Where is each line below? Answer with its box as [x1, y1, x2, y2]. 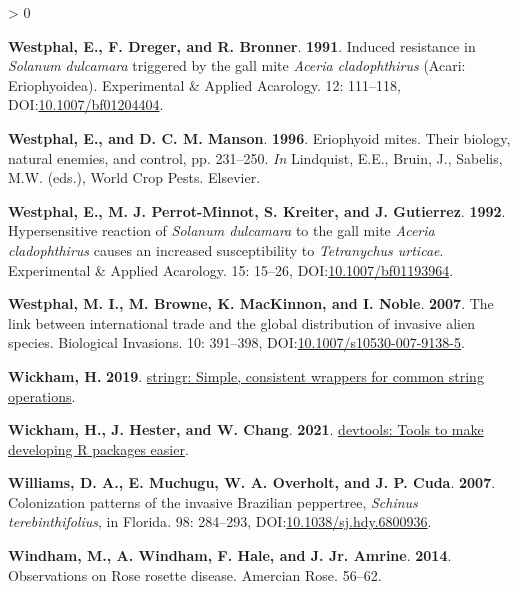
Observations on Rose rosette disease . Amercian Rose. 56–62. [8, 564, 382, 585]
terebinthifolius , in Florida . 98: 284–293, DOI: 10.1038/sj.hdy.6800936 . [8, 511, 432, 532]
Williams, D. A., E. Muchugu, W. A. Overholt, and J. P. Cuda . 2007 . [8, 472, 496, 493]
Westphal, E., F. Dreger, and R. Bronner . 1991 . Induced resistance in [8, 35, 476, 56]
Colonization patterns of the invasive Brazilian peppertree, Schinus [8, 491, 418, 512]
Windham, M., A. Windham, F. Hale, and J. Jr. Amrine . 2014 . [8, 545, 452, 566]
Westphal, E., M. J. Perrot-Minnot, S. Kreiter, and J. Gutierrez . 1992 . [8, 200, 506, 221]
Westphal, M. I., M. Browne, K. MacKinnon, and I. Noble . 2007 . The [8, 293, 494, 314]
